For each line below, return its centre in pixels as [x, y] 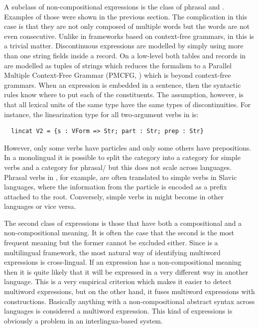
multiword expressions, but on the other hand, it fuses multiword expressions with [129, 291]
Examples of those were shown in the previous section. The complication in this [126, 16]
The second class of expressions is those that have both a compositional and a [123, 223]
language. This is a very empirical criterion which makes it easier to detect [118, 281]
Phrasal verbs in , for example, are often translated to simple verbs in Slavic [121, 177]
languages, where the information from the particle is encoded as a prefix [116, 187]
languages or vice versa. [40, 206]
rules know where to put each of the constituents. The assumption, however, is [124, 94]
